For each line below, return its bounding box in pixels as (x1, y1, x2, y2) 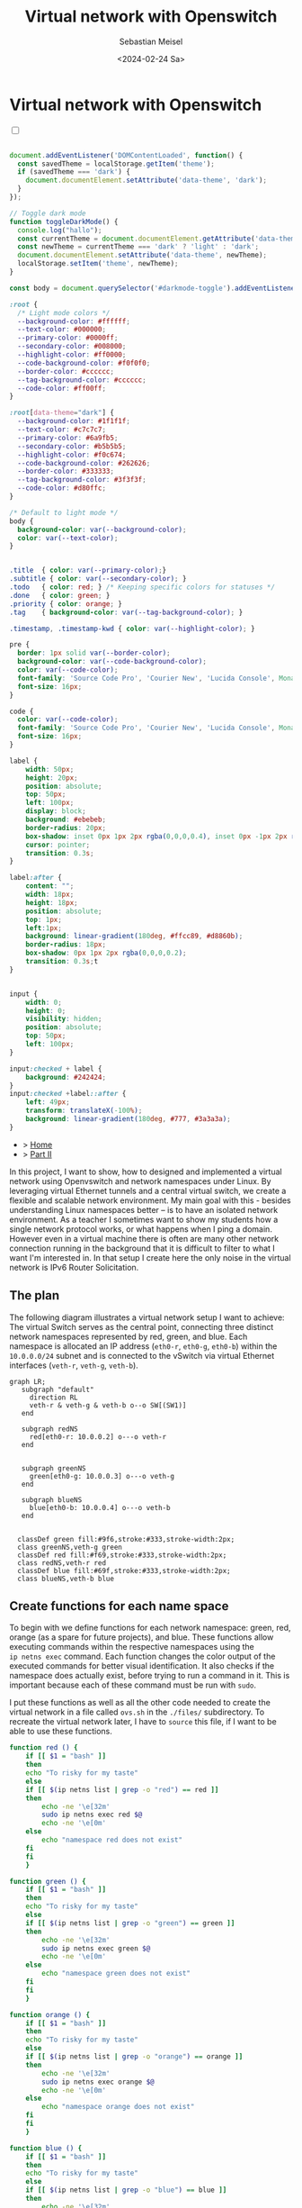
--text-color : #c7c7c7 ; (17, 425, 106, 434)
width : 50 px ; (25, 765, 75, 774)
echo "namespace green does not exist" (41, 1969, 191, 1978)
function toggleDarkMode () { (9, 217, 119, 226)
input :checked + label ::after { (9, 1090, 127, 1099)
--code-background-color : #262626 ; (17, 458, 151, 467)
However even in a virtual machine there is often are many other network (9, 1233, 280, 1244)
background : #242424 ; (25, 1072, 106, 1081)
